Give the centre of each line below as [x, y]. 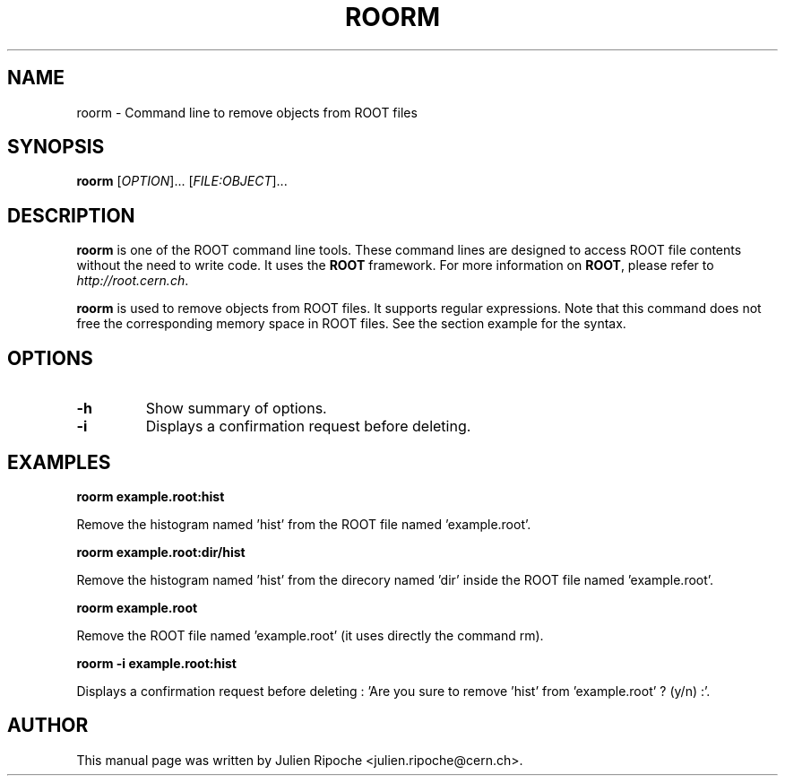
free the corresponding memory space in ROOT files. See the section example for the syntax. [351, 324]
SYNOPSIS [56, 147]
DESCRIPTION [71, 215]
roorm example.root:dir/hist [161, 552]
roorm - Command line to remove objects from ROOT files [247, 112]
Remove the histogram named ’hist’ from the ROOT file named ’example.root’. [304, 524]
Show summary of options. [236, 409]
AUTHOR [48, 726]
